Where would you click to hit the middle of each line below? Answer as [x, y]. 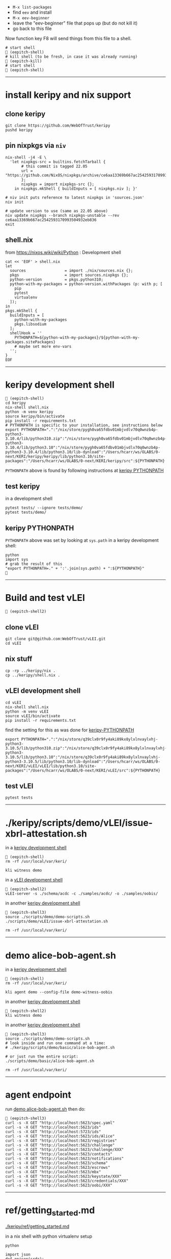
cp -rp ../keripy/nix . [31, 671]
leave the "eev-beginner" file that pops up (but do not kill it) [75, 23]
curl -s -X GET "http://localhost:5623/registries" [61, 1141]
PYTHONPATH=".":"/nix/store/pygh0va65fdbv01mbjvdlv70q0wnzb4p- [90, 430]
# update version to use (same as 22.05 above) [57, 211]
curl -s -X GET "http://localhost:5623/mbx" [53, 1172]
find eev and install [32, 12]
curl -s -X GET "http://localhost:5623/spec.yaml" [60, 1123]
